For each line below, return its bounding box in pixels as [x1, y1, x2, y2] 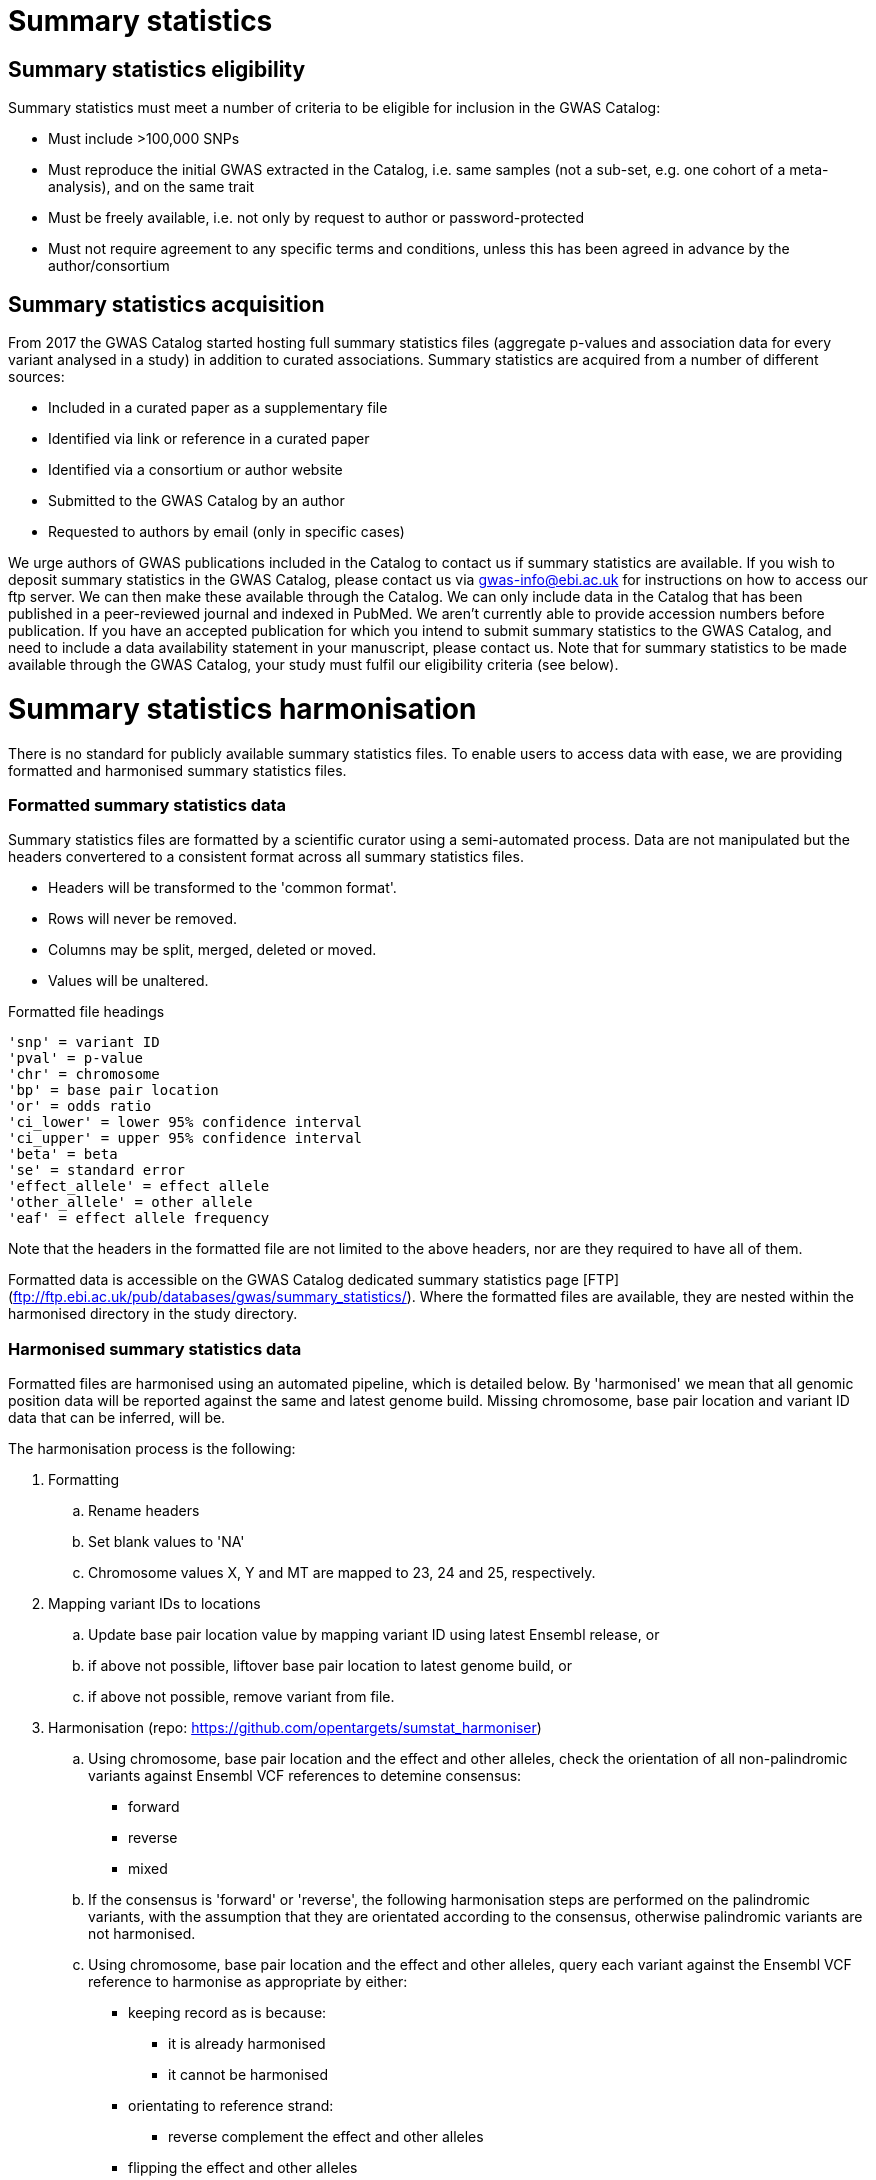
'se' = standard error [8, 1162, 186, 1179]
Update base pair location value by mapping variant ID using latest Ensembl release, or [88, 1626, 660, 1644]
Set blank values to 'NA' [88, 1533, 245, 1551]
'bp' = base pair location [8, 1082, 219, 1099]
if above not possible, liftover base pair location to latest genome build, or [88, 1657, 572, 1675]
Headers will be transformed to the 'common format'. [48, 879, 397, 897]
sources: [8, 368, 65, 386]
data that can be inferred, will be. [8, 1409, 226, 1427]
